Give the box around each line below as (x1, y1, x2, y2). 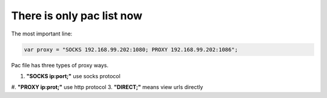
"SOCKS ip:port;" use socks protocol (26, 72, 121, 79)
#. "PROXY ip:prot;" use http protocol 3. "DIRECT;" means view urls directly (11, 84, 203, 91)
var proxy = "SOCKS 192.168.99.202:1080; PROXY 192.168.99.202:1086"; (24, 46, 239, 53)
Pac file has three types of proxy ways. (11, 61, 109, 69)
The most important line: (11, 30, 73, 37)
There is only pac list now (11, 9, 142, 22)
